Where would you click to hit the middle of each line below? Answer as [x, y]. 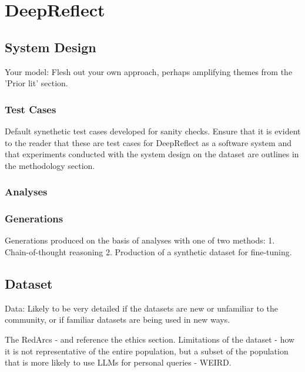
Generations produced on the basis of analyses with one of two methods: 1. [140, 240]
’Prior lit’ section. [36, 83]
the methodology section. [50, 165]
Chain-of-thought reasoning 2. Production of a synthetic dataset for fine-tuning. [148, 252]
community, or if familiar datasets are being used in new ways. [118, 319]
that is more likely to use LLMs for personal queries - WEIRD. [118, 362]
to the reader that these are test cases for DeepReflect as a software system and [148, 142]
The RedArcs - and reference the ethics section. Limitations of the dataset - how [150, 339]
